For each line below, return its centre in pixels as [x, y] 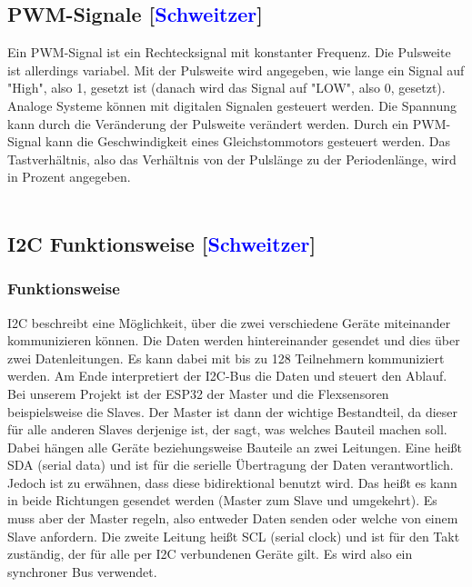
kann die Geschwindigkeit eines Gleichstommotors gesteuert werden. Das [248, 141]
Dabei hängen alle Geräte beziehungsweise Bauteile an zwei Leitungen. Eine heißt [235, 447]
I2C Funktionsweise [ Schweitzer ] [162, 243]
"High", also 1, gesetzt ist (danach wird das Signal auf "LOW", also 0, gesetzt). [226, 88]
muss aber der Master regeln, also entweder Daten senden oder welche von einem [233, 518]
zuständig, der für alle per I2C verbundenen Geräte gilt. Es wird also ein [210, 554]
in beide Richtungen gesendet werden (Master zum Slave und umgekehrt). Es [222, 500]
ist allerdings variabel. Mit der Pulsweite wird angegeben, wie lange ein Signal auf [236, 70]
